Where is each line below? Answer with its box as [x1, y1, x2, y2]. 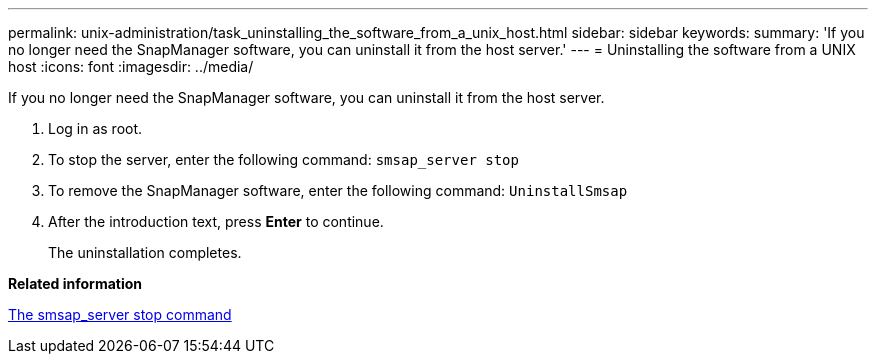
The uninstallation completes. [48, 244, 242, 261]
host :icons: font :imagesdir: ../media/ [8, 58, 254, 75]
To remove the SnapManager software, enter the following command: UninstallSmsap [48, 182, 628, 199]
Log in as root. [48, 120, 143, 137]
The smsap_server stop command [8, 306, 232, 323]
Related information [8, 275, 143, 292]
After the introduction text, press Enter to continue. [48, 213, 384, 230]
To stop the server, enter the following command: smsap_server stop [48, 151, 519, 168]
